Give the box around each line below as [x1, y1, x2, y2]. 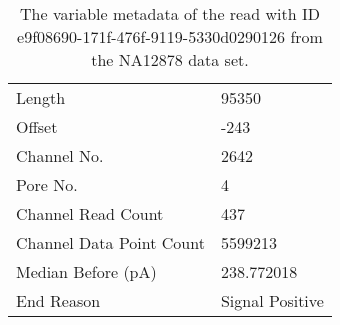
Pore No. [16, 173, 78, 196]
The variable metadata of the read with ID [20, 2, 320, 25]
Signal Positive [220, 289, 324, 312]
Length [16, 86, 66, 109]
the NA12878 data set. [91, 48, 249, 71]
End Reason [16, 289, 101, 312]
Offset [16, 115, 58, 138]
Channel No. [16, 144, 104, 167]
